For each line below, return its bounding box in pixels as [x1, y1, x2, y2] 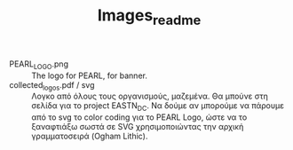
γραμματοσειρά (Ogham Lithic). [31, 130, 148, 142]
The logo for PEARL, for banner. [31, 70, 148, 81]
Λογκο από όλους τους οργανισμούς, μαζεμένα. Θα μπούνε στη [31, 91, 269, 102]
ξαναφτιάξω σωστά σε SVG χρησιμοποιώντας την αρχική [31, 122, 244, 132]
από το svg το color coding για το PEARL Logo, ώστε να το [31, 112, 248, 122]
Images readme [97, 5, 202, 28]
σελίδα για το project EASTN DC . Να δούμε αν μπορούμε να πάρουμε [31, 100, 284, 114]
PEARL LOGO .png [9, 59, 69, 71]
